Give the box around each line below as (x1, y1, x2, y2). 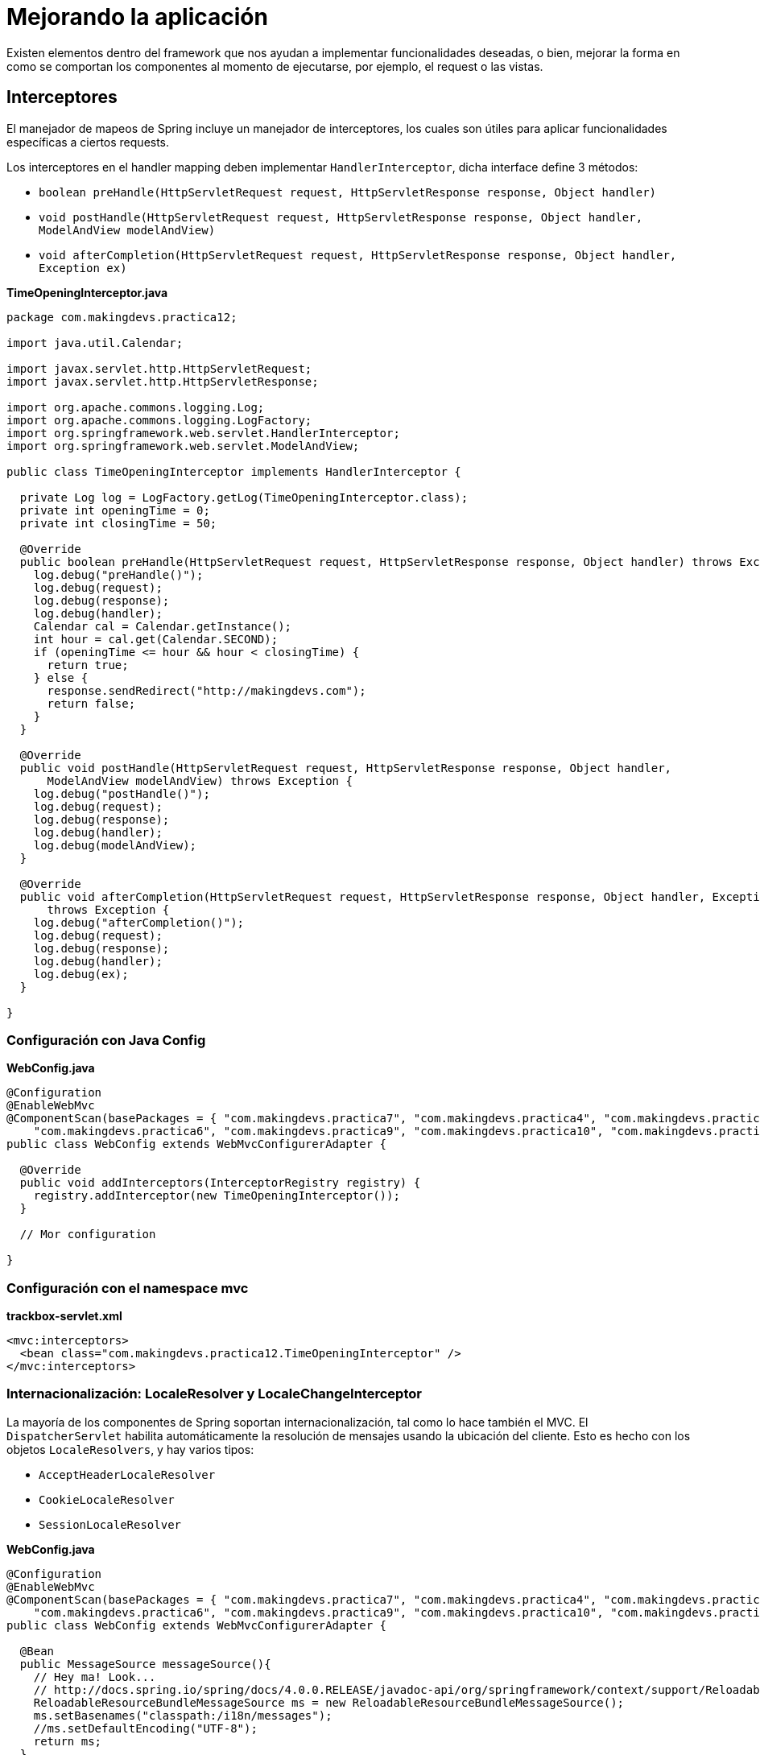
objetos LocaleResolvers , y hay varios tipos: (6, 1442, 254, 1456)
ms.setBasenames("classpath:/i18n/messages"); (33, 1708, 332, 1722)
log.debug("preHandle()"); (33, 568, 204, 581)
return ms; (33, 1734, 102, 1748)
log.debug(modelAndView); (33, 838, 197, 852)
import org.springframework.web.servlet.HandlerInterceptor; (6, 426, 400, 440)
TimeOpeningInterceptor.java (6, 285, 168, 299)
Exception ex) (39, 261, 127, 275)
